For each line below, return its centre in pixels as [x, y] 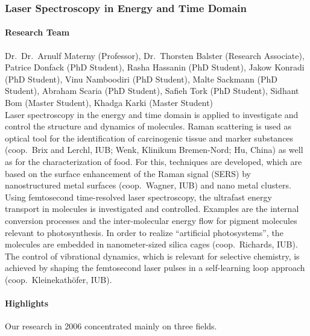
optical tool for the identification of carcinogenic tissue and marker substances [149, 138]
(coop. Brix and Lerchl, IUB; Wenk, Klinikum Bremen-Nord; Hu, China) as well [154, 150]
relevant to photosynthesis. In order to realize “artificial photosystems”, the [144, 232]
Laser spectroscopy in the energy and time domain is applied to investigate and [152, 114]
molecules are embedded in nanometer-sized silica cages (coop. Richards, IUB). [151, 244]
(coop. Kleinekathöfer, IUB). [59, 279]
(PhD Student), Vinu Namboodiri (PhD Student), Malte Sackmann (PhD [141, 79]
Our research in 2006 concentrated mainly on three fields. [111, 326]
